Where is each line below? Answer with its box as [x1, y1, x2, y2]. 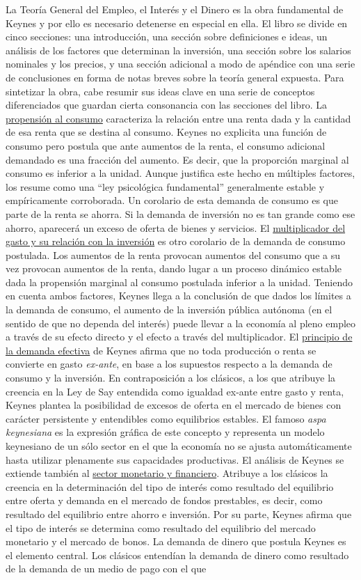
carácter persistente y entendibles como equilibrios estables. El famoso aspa [6, 411, 326, 425]
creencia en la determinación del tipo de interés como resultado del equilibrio [6, 479, 334, 494]
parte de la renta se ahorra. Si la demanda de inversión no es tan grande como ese [6, 206, 355, 221]
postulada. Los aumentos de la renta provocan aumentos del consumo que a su [6, 247, 340, 262]
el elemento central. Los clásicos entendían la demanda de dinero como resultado [6, 547, 349, 562]
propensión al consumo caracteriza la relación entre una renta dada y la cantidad [6, 111, 351, 125]
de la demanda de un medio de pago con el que [6, 561, 207, 576]
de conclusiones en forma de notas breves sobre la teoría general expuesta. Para [6, 70, 344, 84]
